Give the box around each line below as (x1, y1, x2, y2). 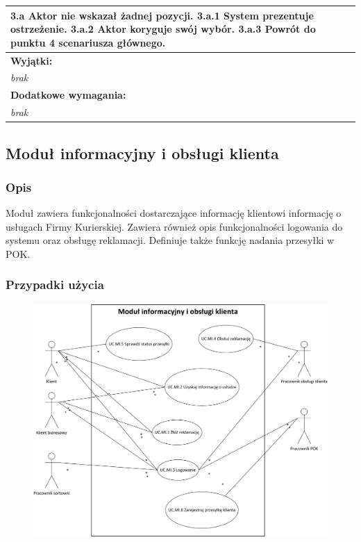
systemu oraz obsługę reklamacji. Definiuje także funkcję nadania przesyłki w (6, 233, 335, 247)
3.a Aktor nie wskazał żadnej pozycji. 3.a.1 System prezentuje (10, 8, 314, 22)
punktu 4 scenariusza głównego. (10, 35, 166, 49)
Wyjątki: (10, 53, 53, 67)
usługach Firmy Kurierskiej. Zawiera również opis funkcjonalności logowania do (6, 219, 343, 233)
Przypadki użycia (6, 276, 104, 293)
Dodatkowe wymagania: (10, 88, 126, 102)
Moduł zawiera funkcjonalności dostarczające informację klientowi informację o (6, 206, 342, 220)
